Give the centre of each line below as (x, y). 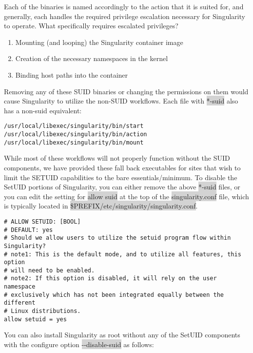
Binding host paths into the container (72, 74)
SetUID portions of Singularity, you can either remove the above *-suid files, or (122, 187)
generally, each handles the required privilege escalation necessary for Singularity (125, 16)
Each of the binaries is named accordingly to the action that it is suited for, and (124, 6)
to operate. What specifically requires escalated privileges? (91, 26)
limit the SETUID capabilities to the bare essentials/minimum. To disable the (121, 177)
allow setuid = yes (35, 319)
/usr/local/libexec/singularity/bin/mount (74, 142)
